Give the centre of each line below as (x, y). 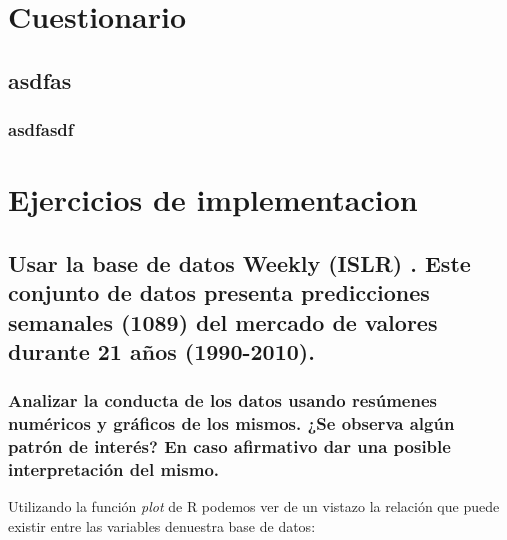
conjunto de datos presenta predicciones (219, 292)
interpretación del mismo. (114, 469)
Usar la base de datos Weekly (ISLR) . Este (239, 262)
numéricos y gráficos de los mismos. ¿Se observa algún (231, 423)
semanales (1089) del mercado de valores (223, 321)
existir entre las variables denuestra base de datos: (162, 525)
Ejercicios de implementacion (213, 199)
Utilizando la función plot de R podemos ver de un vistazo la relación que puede (254, 506)
